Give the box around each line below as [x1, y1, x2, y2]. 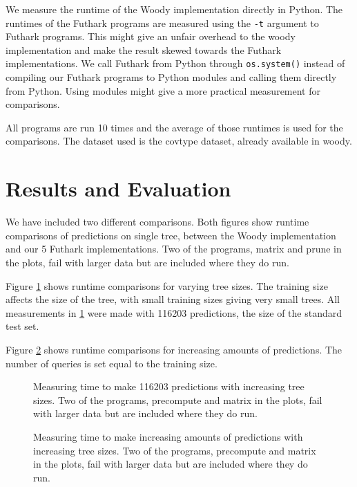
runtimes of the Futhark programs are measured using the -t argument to [6, 15, 319, 30]
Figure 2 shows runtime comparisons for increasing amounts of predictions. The [6, 342, 342, 356]
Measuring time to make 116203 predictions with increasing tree [33, 379, 305, 394]
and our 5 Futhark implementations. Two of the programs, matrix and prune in [6, 241, 342, 256]
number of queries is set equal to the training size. [6, 356, 218, 370]
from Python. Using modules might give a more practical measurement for [6, 83, 320, 98]
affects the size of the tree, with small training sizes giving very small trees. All [6, 292, 340, 306]
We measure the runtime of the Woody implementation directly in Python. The [6, 2, 343, 16]
